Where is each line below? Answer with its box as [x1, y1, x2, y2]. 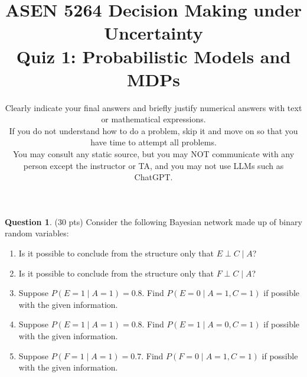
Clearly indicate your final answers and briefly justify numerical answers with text [5, 101, 302, 113]
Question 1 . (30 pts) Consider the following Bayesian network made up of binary [5, 215, 302, 227]
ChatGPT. [134, 171, 173, 183]
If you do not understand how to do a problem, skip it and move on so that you [9, 124, 298, 136]
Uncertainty [104, 21, 203, 45]
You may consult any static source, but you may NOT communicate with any [12, 148, 295, 160]
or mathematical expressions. [101, 113, 206, 125]
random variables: [5, 227, 69, 239]
